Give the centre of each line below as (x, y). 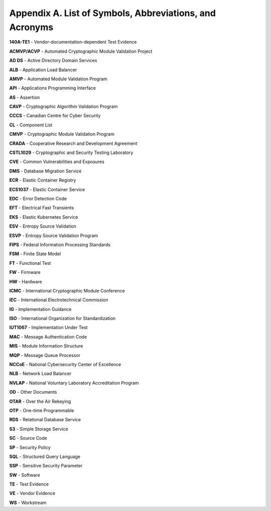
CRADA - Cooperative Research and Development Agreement (73, 143)
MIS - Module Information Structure (46, 346)
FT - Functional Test (30, 263)
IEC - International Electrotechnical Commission (59, 300)
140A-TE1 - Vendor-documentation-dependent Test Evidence (73, 42)
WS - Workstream (28, 502)
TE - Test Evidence (29, 484)
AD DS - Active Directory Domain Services (53, 61)
